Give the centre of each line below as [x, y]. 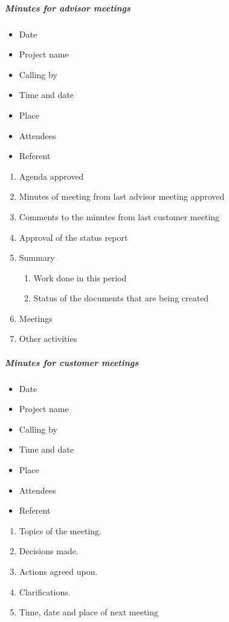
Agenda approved [51, 176]
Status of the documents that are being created [121, 298]
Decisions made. [49, 551]
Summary [37, 257]
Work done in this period [80, 277]
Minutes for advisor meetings [68, 8]
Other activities [48, 339]
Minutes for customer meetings [72, 362]
